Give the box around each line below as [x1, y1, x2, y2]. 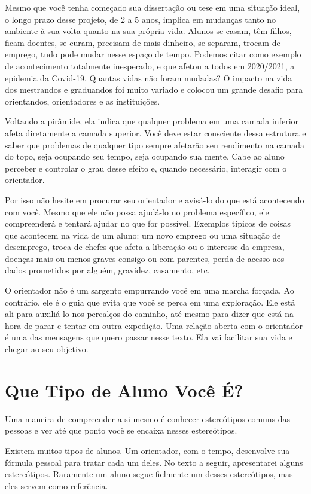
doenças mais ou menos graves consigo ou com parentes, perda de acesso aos [5, 252, 285, 264]
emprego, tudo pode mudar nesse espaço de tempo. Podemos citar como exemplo [5, 48, 301, 60]
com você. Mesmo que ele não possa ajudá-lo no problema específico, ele [5, 205, 269, 218]
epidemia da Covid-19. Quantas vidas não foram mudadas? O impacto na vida [5, 71, 292, 84]
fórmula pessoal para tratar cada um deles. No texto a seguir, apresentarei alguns [5, 456, 303, 468]
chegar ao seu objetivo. [5, 343, 89, 355]
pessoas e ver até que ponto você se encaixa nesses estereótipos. [5, 424, 237, 437]
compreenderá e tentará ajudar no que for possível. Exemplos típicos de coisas [5, 217, 291, 230]
